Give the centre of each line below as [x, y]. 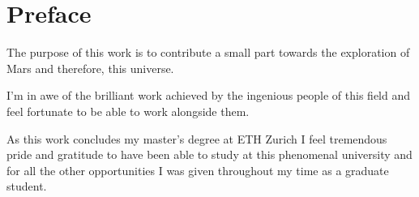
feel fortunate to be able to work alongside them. [128, 111]
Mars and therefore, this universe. [90, 68]
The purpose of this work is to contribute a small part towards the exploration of [208, 52]
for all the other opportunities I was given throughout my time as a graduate [198, 170]
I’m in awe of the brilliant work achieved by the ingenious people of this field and [209, 95]
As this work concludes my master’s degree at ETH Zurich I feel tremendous [197, 138]
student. [27, 186]
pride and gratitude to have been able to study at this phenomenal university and [209, 154]
